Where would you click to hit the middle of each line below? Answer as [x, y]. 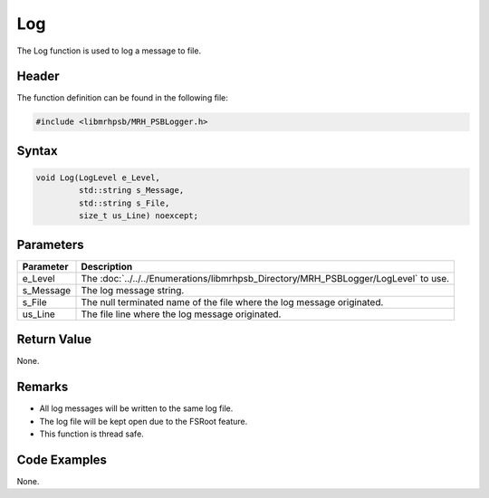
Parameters [50, 244]
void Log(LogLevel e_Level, [98, 178]
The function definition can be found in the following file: [122, 98]
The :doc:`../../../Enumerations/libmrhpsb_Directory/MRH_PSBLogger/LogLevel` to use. [265, 278]
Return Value [54, 340]
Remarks [43, 387]
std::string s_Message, [131, 191]
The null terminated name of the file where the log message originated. [232, 302]
